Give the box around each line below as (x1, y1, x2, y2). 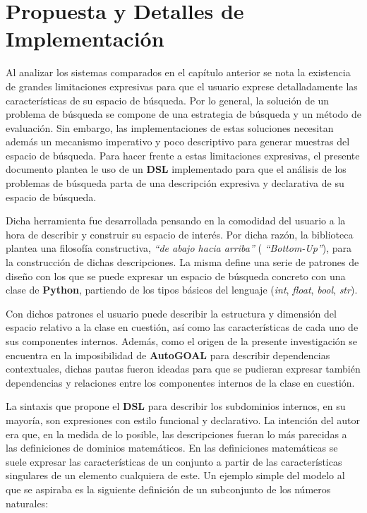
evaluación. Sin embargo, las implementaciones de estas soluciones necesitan (6, 120, 334, 135)
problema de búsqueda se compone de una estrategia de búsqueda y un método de (6, 107, 361, 121)
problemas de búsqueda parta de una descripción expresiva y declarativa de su (6, 176, 344, 191)
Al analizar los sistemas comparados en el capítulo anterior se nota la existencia (6, 65, 351, 80)
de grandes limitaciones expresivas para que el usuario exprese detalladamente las (6, 78, 358, 93)
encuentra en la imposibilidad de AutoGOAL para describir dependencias (6, 347, 330, 362)
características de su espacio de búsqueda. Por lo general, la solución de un (6, 92, 330, 107)
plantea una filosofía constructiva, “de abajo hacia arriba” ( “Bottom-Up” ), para (6, 241, 352, 255)
